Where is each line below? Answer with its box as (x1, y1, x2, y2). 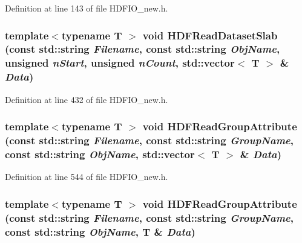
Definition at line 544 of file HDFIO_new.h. (5, 170, 168, 183)
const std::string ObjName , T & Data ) (5, 224, 195, 239)
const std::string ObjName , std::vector (5, 146, 195, 161)
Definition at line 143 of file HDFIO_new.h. (5, 2, 168, 14)
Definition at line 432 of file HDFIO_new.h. (5, 93, 168, 105)
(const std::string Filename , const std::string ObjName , (5, 41, 280, 56)
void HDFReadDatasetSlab (142, 27, 278, 42)
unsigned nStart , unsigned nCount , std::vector (5, 55, 235, 70)
